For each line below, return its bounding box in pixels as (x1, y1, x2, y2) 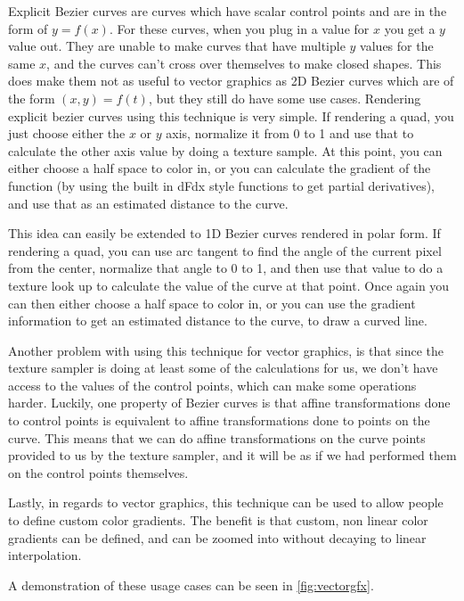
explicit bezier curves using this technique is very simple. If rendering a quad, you (8, 106, 454, 125)
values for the (360, 37, 434, 55)
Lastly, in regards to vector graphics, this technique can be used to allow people (8, 493, 444, 512)
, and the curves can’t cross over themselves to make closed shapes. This (46, 54, 442, 72)
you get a (384, 19, 436, 37)
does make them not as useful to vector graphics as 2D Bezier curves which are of (8, 71, 454, 90)
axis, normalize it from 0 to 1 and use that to (166, 124, 414, 143)
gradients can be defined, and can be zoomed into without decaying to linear (8, 528, 427, 547)
